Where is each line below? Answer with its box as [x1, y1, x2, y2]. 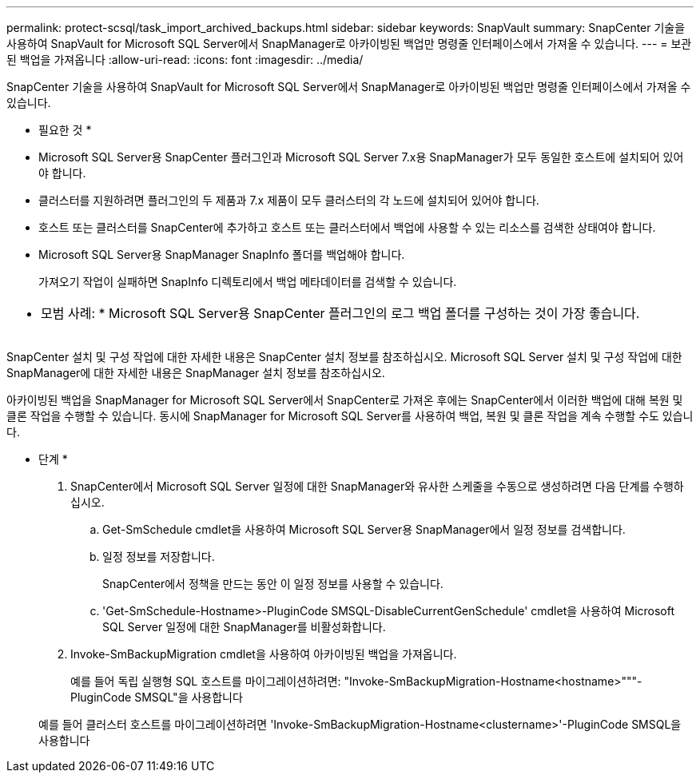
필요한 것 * [38, 123, 92, 137]
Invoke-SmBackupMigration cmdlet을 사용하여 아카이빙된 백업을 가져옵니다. [70, 647, 457, 661]
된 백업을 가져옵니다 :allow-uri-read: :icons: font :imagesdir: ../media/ [6, 53, 364, 66]
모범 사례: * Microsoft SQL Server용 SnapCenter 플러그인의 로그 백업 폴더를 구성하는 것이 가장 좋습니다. [41, 305, 640, 321]
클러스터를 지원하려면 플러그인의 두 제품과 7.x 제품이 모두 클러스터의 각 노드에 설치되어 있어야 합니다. [38, 193, 539, 207]
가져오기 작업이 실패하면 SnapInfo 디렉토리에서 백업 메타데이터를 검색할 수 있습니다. [38, 275, 457, 288]
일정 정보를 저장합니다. [102, 550, 215, 563]
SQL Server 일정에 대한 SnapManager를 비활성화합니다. [102, 620, 386, 634]
